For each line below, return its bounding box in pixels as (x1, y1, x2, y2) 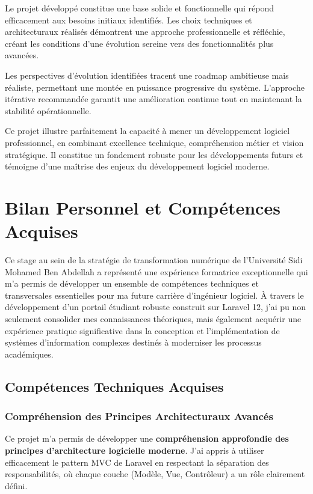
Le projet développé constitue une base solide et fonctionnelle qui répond (5, 2, 274, 14)
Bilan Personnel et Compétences (5, 195, 280, 219)
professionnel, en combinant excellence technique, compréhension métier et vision (5, 136, 304, 148)
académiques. (5, 347, 54, 360)
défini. (5, 479, 28, 492)
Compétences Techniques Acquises (5, 377, 224, 395)
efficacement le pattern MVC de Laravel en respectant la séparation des (5, 456, 269, 468)
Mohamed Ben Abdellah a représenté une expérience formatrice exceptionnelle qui (5, 265, 308, 278)
